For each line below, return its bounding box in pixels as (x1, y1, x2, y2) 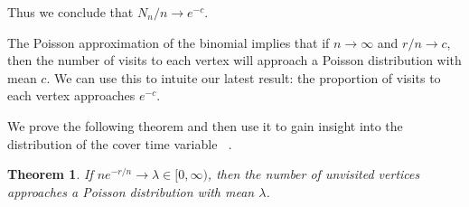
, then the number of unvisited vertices (207, 165, 420, 183)
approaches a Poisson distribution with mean (7, 182, 255, 201)
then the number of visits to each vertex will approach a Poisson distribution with (7, 51, 462, 70)
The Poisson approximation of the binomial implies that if (7, 33, 330, 52)
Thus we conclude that (7, 3, 134, 21)
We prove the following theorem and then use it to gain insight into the (7, 116, 403, 135)
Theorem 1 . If (7, 165, 93, 183)
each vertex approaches (7, 86, 136, 105)
